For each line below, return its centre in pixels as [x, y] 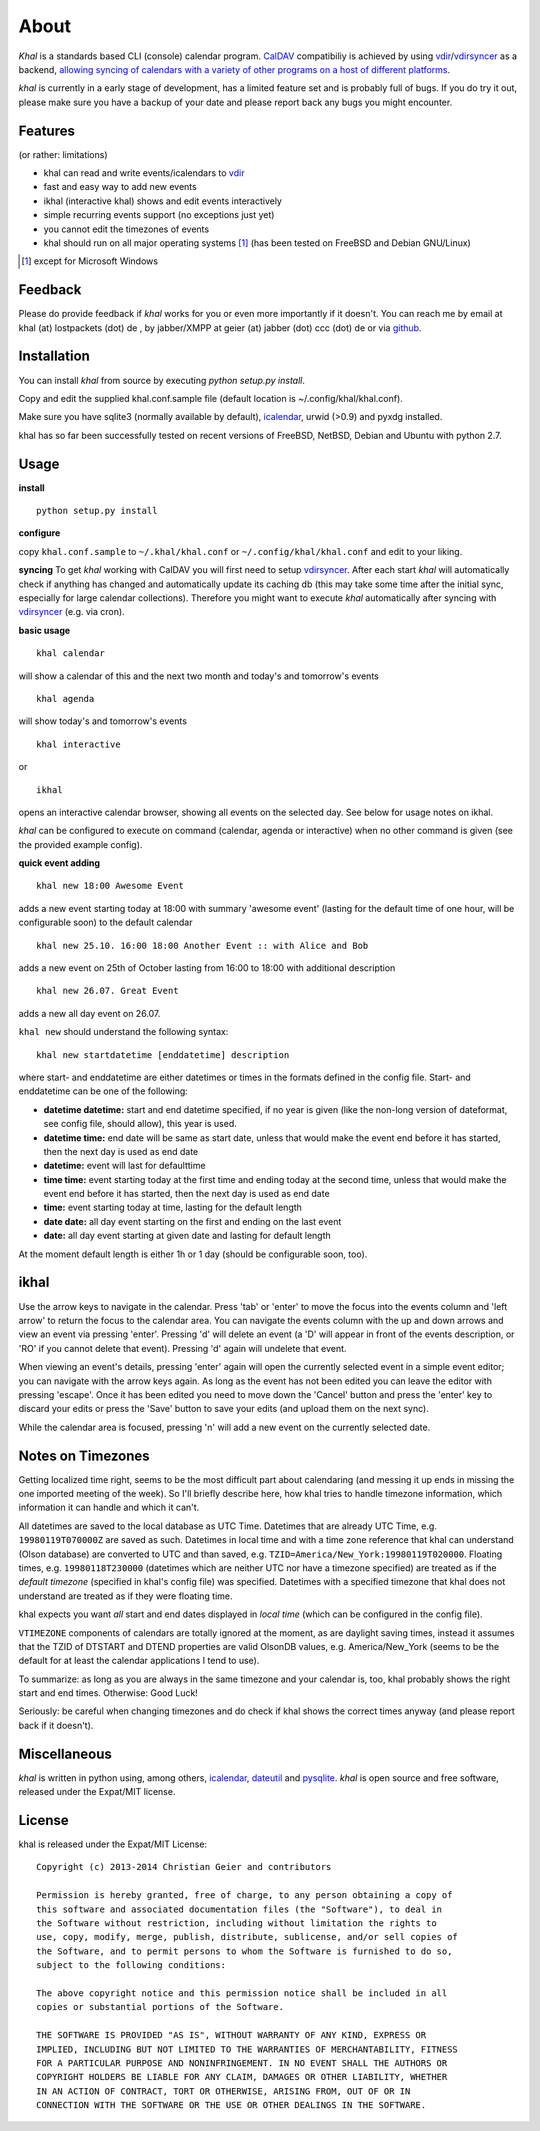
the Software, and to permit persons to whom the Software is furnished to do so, [244, 1951]
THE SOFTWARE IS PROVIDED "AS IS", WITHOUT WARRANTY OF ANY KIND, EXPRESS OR [231, 2035]
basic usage [44, 630]
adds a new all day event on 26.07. [89, 1013]
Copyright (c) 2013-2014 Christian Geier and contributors [184, 1867]
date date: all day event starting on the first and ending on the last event [192, 1221]
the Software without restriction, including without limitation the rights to [236, 1923]
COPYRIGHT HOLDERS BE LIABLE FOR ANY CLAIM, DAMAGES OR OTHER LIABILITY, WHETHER [242, 2077]
